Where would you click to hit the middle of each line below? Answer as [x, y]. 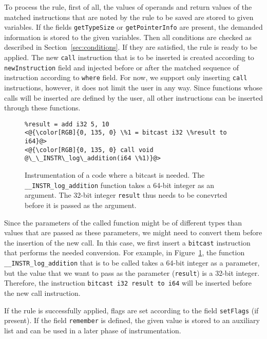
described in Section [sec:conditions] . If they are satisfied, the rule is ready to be [131, 47]
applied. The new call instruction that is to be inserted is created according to [129, 57]
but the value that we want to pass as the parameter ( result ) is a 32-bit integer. [132, 272]
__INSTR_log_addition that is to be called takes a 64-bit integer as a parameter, [132, 262]
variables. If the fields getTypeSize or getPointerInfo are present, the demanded [133, 27]
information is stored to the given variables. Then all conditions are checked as [128, 37]
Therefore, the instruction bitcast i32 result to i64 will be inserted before [128, 283]
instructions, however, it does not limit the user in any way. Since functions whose [133, 87]
